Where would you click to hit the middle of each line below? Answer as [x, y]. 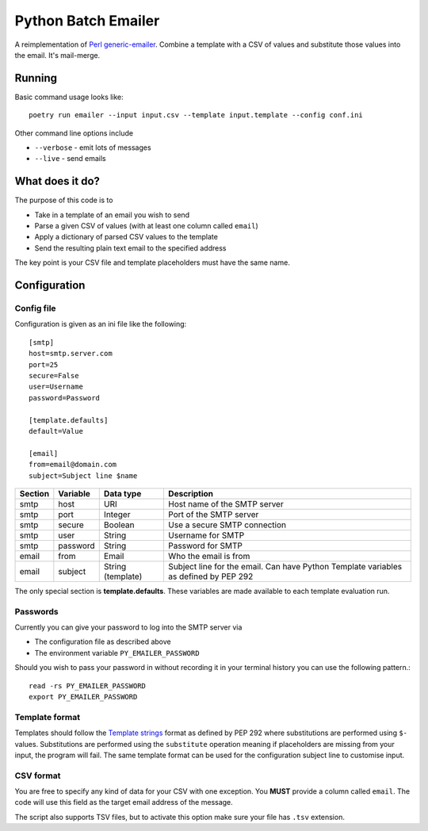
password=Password [65, 398]
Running [36, 78]
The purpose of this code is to [64, 200]
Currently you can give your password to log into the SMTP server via [128, 627]
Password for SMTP [205, 546]
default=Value [56, 431]
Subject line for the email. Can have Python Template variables [285, 566]
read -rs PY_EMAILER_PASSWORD [88, 685]
